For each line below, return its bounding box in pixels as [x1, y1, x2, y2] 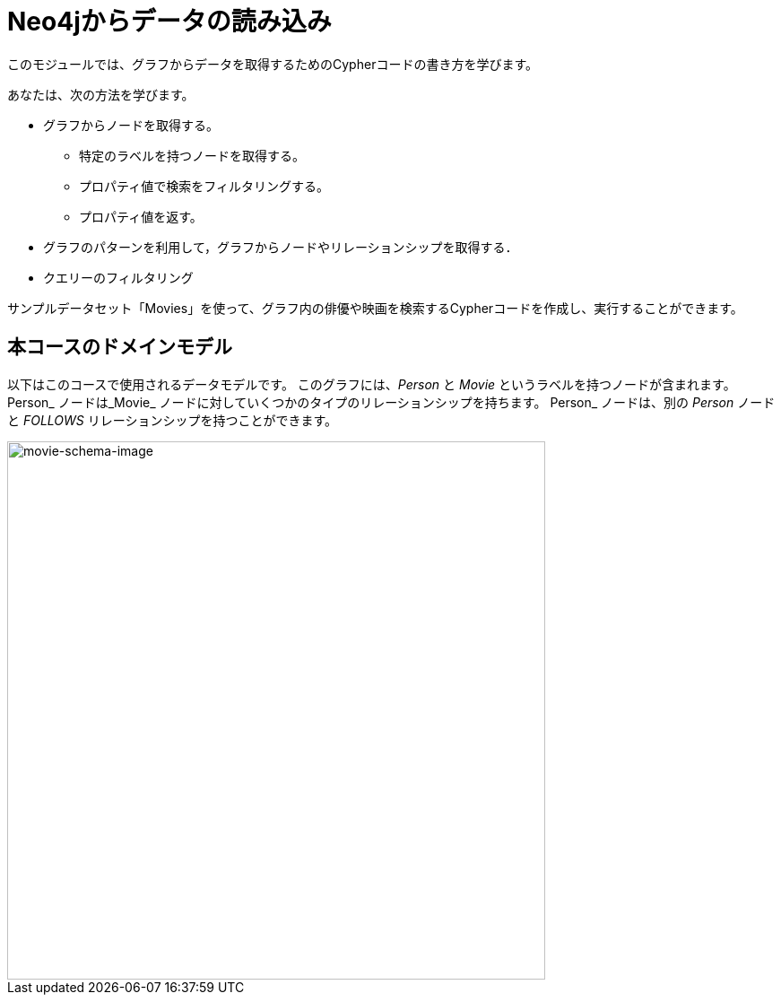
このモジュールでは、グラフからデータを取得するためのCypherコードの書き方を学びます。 [7, 56, 538, 72]
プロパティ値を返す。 [79, 208, 203, 224]
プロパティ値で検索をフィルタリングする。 [79, 178, 329, 194]
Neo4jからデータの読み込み [7, 6, 332, 37]
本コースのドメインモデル [7, 335, 232, 359]
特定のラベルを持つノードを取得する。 [79, 147, 305, 163]
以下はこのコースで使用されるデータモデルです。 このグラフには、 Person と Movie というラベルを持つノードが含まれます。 [7, 376, 736, 392]
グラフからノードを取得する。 [43, 117, 219, 133]
